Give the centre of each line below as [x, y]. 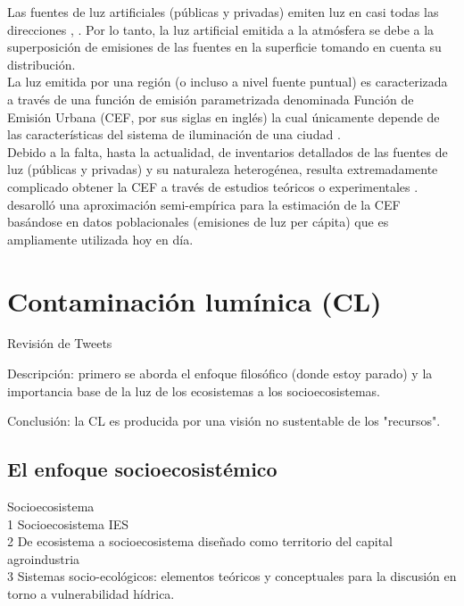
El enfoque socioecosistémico [142, 469]
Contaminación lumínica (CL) [195, 300]
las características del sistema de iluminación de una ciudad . [174, 134]
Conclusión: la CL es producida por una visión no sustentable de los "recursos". [224, 421]
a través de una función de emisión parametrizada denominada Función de [211, 99]
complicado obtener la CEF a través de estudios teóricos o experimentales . [213, 186]
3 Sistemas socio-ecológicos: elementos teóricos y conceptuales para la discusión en [232, 576]
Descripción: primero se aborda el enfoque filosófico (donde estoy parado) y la [220, 374]
